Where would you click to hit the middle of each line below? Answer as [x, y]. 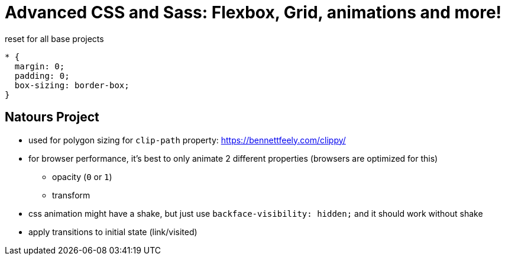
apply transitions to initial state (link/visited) [113, 232]
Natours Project [52, 117]
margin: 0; [40, 66]
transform [71, 195]
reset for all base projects [54, 38]
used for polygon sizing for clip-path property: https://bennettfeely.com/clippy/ [187, 140]
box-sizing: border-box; [72, 85]
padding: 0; [42, 76]
